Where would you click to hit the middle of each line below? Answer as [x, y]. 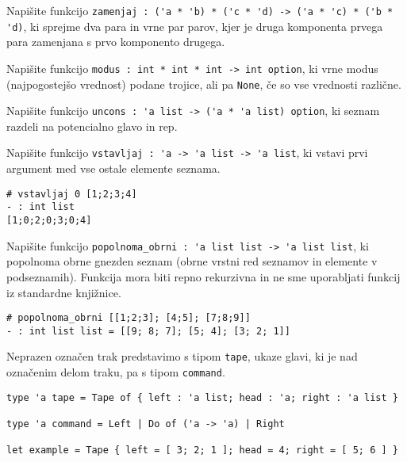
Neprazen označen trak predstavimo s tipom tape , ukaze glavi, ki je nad [182, 356]
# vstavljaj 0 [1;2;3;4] [72, 194]
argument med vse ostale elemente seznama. [113, 168]
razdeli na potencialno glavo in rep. [92, 126]
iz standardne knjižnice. [64, 292]
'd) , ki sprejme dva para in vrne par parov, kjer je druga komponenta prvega [195, 26]
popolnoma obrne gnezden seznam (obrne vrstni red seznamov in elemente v [192, 261]
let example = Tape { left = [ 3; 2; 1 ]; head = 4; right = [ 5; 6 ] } [202, 451]
